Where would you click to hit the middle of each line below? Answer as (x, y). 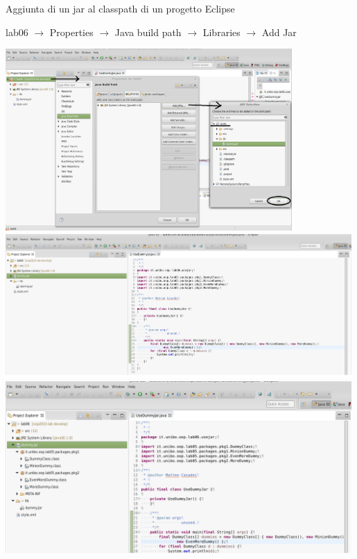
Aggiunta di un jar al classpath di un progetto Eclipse (120, 8)
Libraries (221, 32)
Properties (71, 32)
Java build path (148, 32)
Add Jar (279, 32)
